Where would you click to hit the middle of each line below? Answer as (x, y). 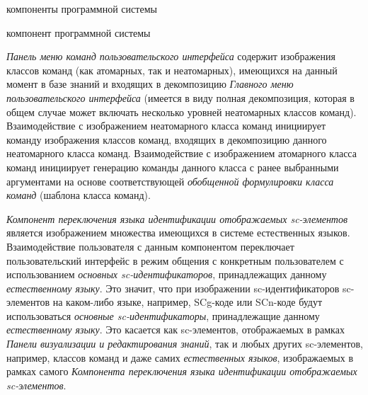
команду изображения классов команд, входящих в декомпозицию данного (167, 139)
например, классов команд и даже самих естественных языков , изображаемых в (180, 357)
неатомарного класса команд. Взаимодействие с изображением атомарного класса (182, 153)
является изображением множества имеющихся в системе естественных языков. (178, 233)
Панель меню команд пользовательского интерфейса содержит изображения (171, 56)
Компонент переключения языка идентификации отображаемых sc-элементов (177, 218)
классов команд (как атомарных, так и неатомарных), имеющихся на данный (172, 70)
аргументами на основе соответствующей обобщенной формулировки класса (170, 181)
